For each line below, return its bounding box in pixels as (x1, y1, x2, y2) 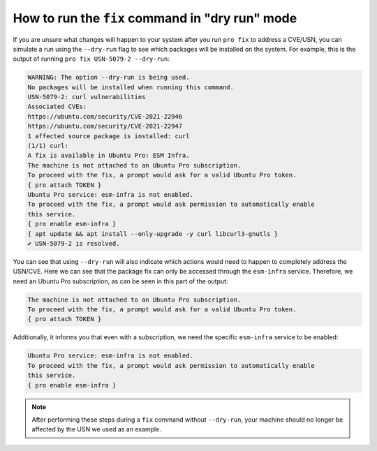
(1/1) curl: (27, 142, 69, 150)
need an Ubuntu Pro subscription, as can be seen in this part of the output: (13, 276, 228, 286)
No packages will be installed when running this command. (27, 83, 234, 91)
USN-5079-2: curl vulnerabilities (27, 93, 146, 101)
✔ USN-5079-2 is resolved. (27, 239, 120, 247)
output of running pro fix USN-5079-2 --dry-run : (13, 54, 170, 63)
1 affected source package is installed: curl (27, 132, 190, 140)
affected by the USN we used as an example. (31, 425, 162, 434)
